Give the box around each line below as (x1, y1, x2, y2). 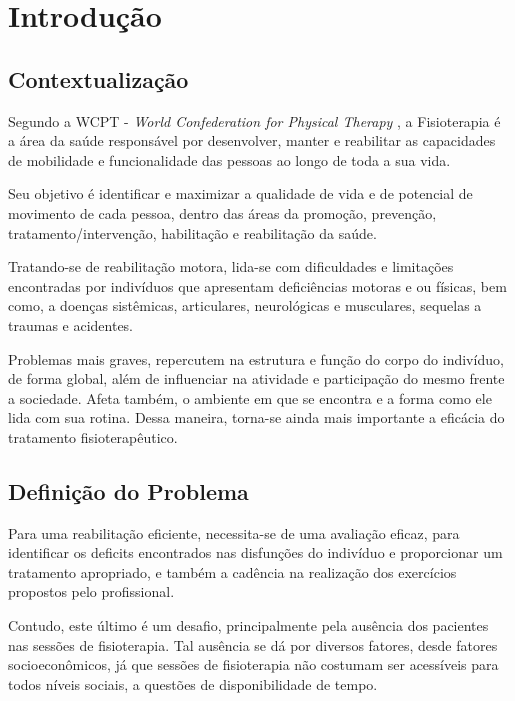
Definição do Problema (8, 475, 249, 506)
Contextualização (8, 63, 189, 94)
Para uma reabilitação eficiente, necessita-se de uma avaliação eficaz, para (8, 522, 460, 543)
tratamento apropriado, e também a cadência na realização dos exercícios (8, 561, 457, 582)
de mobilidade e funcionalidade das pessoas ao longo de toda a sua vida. (8, 149, 451, 170)
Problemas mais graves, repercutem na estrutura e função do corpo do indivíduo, (8, 348, 504, 369)
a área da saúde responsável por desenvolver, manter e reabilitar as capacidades (8, 130, 496, 151)
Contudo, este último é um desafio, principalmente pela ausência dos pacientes (8, 615, 489, 636)
